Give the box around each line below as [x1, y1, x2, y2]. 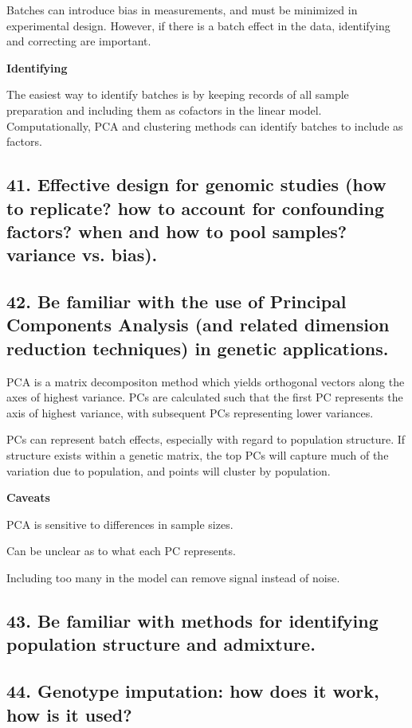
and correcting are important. [6, 33, 151, 49]
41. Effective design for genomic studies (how [6, 172, 386, 197]
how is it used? [6, 702, 132, 726]
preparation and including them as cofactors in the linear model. [6, 101, 322, 118]
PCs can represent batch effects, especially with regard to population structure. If [6, 431, 406, 448]
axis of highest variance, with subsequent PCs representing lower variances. [6, 404, 374, 421]
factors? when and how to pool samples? [6, 218, 347, 243]
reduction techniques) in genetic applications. [6, 335, 389, 360]
